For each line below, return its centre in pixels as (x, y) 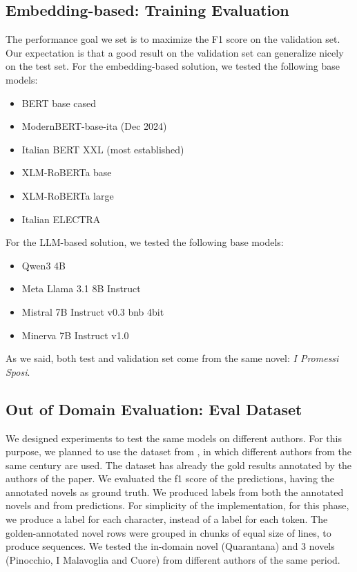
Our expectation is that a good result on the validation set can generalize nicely (175, 52)
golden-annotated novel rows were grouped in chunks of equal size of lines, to (168, 532)
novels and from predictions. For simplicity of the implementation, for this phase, (177, 505)
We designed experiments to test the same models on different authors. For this (174, 438)
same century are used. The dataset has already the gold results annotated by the (179, 465)
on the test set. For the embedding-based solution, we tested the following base (173, 66)
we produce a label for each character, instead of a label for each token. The (167, 519)
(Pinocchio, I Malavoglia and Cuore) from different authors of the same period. (173, 559)
